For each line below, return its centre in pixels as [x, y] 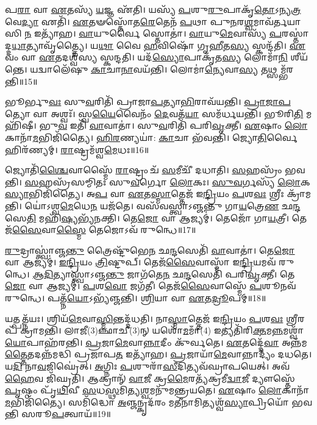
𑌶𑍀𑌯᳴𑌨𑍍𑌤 [299, 57]
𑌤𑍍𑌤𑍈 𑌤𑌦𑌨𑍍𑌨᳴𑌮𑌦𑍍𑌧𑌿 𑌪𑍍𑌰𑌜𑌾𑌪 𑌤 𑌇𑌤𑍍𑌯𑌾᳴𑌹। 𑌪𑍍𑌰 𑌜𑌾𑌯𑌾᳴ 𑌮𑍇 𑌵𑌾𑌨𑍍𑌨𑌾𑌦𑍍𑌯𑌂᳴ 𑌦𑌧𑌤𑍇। [158, 354]
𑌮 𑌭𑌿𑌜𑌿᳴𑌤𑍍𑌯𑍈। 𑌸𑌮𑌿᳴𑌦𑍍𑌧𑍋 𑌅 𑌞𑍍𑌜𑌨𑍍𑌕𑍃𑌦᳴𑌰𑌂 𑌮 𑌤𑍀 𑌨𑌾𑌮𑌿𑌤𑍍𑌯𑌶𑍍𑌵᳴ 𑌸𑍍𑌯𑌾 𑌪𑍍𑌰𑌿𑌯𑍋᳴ [147, 402]
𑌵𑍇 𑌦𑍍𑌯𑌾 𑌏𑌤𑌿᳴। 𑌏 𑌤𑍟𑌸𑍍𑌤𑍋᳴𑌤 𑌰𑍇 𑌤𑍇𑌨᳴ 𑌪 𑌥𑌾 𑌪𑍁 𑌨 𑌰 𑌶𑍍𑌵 [129, 21]
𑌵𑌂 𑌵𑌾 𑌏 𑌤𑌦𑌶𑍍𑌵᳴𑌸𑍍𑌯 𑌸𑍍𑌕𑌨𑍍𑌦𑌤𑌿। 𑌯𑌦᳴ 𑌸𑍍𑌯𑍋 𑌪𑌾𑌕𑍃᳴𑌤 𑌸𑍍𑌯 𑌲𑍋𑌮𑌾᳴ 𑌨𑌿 [146, 57]
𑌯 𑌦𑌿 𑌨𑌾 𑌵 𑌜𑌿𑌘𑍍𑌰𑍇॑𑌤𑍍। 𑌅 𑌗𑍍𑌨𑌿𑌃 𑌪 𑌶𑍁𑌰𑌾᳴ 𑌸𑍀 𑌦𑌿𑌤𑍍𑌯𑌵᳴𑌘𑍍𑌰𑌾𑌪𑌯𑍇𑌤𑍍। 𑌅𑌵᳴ [147, 366]
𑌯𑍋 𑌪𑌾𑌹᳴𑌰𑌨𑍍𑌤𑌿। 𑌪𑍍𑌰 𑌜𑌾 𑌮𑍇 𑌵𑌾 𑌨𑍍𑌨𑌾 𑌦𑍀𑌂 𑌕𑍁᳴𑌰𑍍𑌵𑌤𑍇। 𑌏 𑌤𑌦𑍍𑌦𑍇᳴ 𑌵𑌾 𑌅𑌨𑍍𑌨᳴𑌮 [156, 342]
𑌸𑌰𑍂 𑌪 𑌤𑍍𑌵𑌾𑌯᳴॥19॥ [66, 414]
